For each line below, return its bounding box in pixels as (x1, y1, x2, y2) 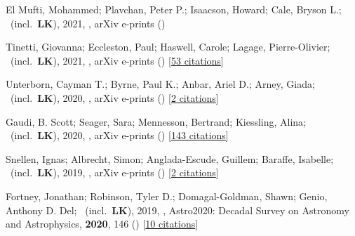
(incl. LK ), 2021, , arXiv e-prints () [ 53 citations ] (10, 53, 224, 67)
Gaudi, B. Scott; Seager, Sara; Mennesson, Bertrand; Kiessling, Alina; (6, 114, 306, 129)
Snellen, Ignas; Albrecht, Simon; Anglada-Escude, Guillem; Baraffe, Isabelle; (6, 151, 334, 166)
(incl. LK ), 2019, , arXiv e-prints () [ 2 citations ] (10, 165, 219, 180)
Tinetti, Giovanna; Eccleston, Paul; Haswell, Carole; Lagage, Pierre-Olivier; (6, 39, 330, 54)
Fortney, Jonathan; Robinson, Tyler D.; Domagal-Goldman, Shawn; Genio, (6, 188, 328, 203)
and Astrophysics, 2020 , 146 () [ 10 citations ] (6, 216, 199, 231)
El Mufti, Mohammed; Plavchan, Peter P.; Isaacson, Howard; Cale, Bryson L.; (6, 2, 342, 16)
